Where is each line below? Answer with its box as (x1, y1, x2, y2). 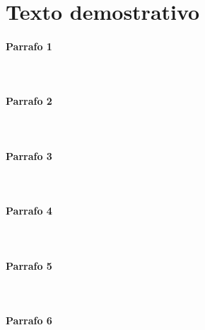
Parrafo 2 (6, 93, 52, 108)
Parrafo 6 (6, 312, 52, 327)
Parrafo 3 (6, 148, 52, 163)
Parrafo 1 (6, 38, 52, 53)
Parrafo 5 (6, 258, 52, 273)
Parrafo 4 (6, 203, 52, 218)
